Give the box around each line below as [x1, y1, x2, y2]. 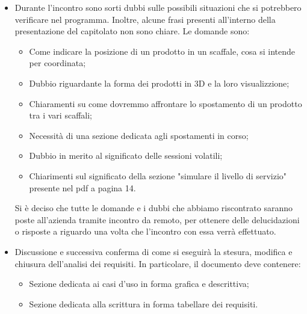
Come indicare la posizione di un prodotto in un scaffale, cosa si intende [29, 45, 295, 57]
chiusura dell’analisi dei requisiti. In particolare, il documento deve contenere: [14, 257, 301, 269]
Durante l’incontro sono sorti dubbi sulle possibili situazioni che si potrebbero [14, 1, 302, 13]
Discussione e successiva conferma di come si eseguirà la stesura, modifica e [14, 245, 293, 257]
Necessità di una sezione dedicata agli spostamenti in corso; [29, 129, 249, 141]
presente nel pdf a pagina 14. [29, 181, 136, 194]
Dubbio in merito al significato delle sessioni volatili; [29, 149, 223, 162]
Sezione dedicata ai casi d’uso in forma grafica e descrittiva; [29, 277, 249, 290]
